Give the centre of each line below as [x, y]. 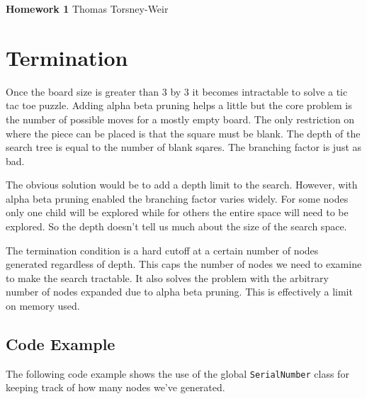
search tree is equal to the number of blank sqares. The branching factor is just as [184, 147]
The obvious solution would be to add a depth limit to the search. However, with [182, 185]
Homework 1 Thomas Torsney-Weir [87, 9]
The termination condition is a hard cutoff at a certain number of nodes [162, 250]
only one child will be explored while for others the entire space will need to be [177, 212]
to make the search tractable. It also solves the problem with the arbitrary [167, 277]
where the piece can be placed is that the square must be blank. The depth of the [183, 133]
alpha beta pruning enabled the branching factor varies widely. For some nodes [177, 198]
